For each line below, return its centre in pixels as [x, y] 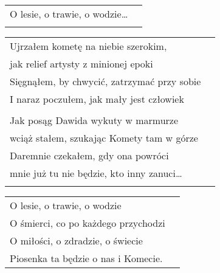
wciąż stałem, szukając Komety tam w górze [104, 138]
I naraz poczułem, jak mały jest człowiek [97, 99]
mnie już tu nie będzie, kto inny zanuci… [96, 173]
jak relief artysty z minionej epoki [81, 64]
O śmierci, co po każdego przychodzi [88, 223]
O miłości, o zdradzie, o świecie [76, 240]
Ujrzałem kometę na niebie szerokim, [88, 46]
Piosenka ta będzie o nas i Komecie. [86, 258]
